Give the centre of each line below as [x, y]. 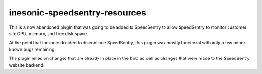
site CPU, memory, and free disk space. [49, 33]
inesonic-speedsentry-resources [78, 13]
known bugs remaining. [32, 49]
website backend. [27, 65]
